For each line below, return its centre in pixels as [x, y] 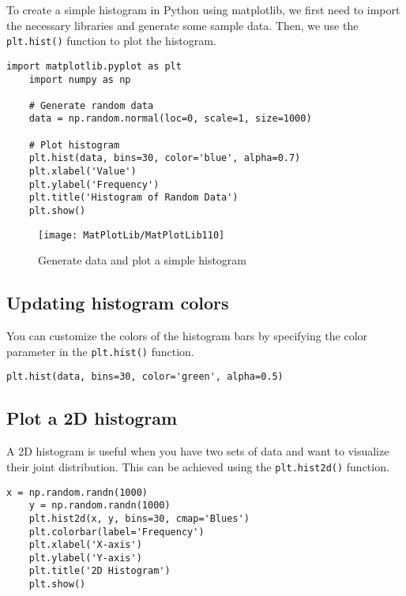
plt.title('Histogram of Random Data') [133, 198]
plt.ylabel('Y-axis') [85, 558]
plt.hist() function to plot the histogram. [111, 41]
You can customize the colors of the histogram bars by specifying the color [187, 336]
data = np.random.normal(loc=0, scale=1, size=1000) [170, 119]
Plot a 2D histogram [92, 418]
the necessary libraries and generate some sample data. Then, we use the [182, 25]
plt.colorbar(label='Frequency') [117, 532]
